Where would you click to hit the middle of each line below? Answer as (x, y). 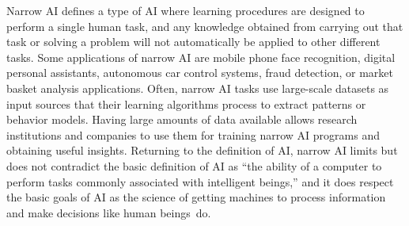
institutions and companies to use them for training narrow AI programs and (193, 134)
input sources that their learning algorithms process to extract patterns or (186, 103)
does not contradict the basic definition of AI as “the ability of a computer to (194, 165)
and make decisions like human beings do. (109, 212)
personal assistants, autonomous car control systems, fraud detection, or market (200, 73)
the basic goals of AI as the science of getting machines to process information (196, 197)
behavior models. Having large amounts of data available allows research (182, 119)
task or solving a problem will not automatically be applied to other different (193, 42)
